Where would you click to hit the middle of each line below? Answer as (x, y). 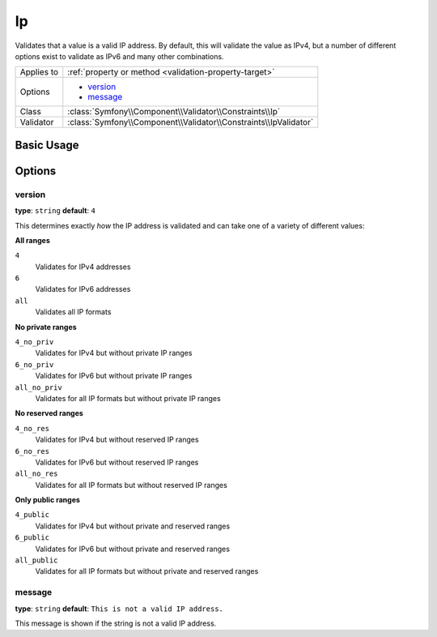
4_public (32, 515)
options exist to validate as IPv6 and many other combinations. (119, 56)
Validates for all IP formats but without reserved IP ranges (132, 485)
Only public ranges (48, 500)
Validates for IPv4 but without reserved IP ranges (117, 440)
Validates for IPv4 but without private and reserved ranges (133, 526)
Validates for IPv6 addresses (83, 289)
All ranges (32, 240)
